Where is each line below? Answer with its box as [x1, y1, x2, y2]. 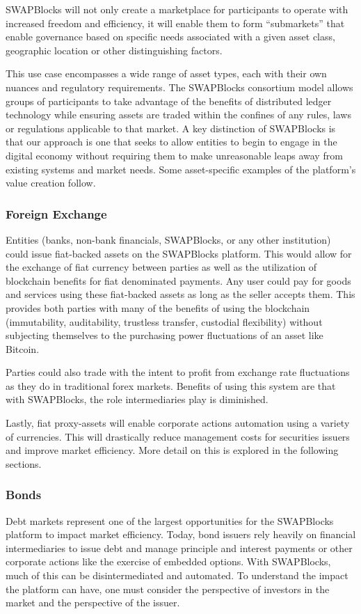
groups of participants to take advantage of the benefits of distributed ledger [6, 93, 332, 108]
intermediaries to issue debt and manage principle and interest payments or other [6, 540, 353, 555]
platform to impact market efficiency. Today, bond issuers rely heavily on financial [6, 527, 356, 542]
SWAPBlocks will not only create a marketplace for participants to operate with [6, 2, 348, 16]
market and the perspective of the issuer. [6, 595, 180, 610]
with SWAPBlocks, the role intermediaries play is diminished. [6, 392, 268, 407]
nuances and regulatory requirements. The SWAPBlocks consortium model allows [6, 79, 353, 94]
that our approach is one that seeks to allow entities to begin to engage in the [6, 134, 337, 149]
